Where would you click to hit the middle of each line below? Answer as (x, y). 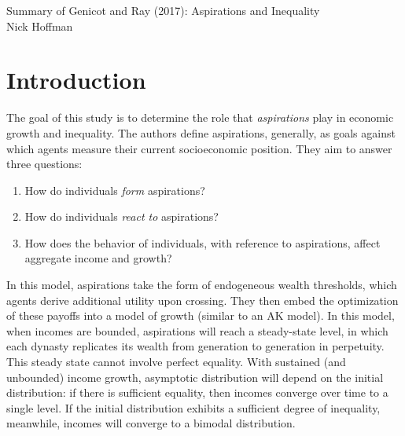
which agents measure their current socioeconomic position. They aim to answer (199, 148)
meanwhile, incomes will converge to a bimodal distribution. (151, 423)
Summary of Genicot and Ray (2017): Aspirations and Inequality (163, 10)
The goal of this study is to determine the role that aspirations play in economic (200, 117)
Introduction (76, 80)
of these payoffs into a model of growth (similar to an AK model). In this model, (201, 315)
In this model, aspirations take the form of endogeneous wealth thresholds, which (202, 285)
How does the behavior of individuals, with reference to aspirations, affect (202, 242)
